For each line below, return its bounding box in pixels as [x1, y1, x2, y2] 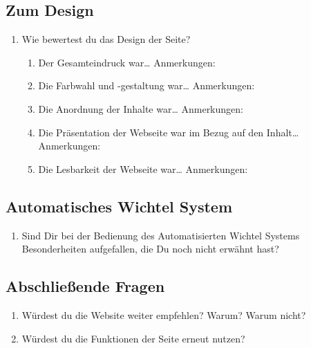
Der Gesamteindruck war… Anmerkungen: [38, 55, 216, 69]
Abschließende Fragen [6, 275, 165, 297]
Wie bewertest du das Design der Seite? [21, 32, 191, 46]
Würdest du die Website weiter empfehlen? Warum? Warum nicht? [21, 307, 306, 322]
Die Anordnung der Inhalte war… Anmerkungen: [38, 101, 243, 116]
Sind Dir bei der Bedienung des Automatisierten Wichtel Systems [21, 228, 300, 242]
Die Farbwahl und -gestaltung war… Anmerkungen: [38, 78, 255, 93]
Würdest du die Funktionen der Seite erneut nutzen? [21, 331, 245, 345]
